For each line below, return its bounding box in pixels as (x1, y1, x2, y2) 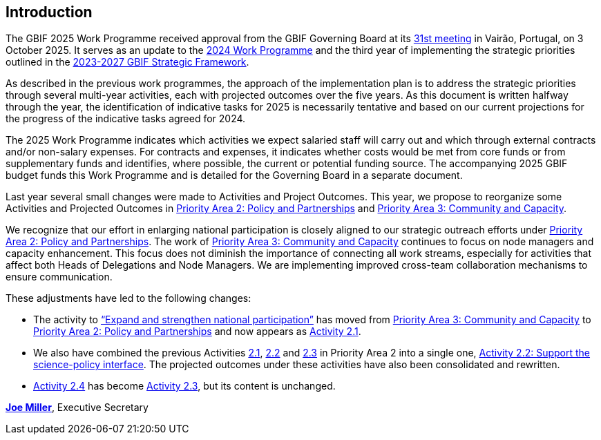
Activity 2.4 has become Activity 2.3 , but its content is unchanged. (33, 380, 336, 392)
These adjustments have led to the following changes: (6, 292, 251, 305)
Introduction (6, 3, 93, 21)
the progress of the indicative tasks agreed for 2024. (6, 113, 246, 125)
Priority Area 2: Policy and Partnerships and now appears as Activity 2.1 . (33, 325, 361, 338)
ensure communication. (6, 271, 113, 283)
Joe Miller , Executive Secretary (6, 401, 149, 414)
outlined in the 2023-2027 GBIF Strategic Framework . (6, 56, 249, 68)
